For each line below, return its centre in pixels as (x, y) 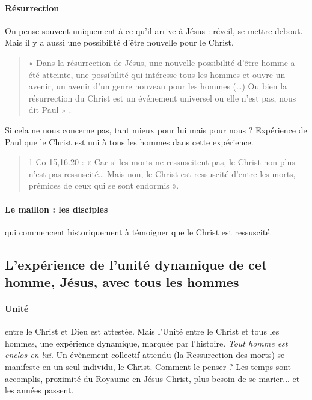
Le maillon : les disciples (57, 209)
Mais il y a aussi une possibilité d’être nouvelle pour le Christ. (119, 42)
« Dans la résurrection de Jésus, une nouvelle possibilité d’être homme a (162, 62)
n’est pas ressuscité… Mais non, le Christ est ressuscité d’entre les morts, (162, 173)
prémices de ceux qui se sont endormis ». (104, 185)
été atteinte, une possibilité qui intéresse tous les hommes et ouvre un (157, 74)
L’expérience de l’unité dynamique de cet (136, 264)
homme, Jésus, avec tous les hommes (122, 282)
